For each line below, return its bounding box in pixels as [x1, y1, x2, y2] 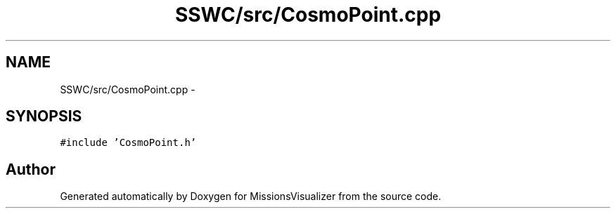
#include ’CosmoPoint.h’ [60, 137, 197, 149]
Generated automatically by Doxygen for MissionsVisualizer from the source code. [60, 190, 442, 203]
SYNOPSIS [6, 107, 82, 126]
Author [6, 160, 56, 178]
